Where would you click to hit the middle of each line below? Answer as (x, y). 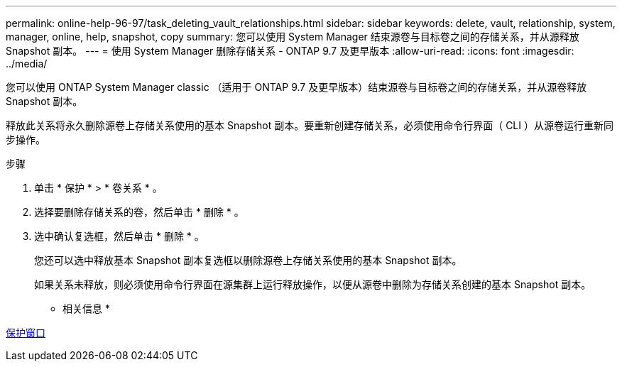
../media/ (27, 64)
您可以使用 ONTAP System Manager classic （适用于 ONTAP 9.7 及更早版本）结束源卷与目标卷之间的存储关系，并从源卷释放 (296, 87)
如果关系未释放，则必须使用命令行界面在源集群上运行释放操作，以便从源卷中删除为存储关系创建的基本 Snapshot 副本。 (313, 284)
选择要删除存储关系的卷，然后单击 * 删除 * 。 (139, 212)
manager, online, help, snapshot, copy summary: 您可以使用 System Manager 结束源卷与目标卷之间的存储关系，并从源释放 (293, 37)
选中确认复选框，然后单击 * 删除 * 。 (119, 236)
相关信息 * (86, 308)
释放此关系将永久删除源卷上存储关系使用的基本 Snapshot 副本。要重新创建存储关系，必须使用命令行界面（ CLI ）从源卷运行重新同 (310, 125)
